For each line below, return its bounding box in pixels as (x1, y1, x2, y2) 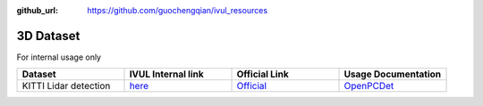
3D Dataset (16, 28, 80, 44)
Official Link (236, 68, 290, 80)
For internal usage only (16, 52, 102, 62)
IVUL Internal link (129, 68, 205, 80)
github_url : (16, 5, 58, 15)
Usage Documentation (343, 68, 442, 80)
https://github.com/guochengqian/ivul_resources (87, 5, 268, 15)
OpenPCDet (343, 80, 394, 93)
